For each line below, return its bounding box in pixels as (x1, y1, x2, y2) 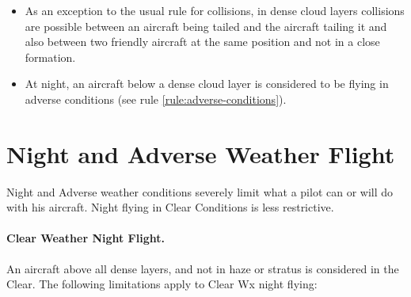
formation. (25, 48, 76, 65)
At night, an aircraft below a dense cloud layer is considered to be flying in (25, 75, 389, 92)
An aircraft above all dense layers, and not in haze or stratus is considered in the (6, 260, 399, 276)
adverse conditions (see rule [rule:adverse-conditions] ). (25, 90, 287, 107)
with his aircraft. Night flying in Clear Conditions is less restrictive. (6, 199, 334, 215)
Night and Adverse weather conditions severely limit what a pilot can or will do (6, 183, 394, 200)
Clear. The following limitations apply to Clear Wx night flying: (6, 276, 318, 292)
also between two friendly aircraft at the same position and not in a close (25, 33, 380, 50)
